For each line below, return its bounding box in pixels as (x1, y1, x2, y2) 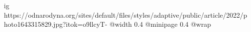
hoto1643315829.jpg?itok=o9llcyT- (4, 19, 107, 29)
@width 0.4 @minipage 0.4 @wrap (109, 19, 211, 29)
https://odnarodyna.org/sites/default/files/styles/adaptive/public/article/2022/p (4, 10, 248, 20)
